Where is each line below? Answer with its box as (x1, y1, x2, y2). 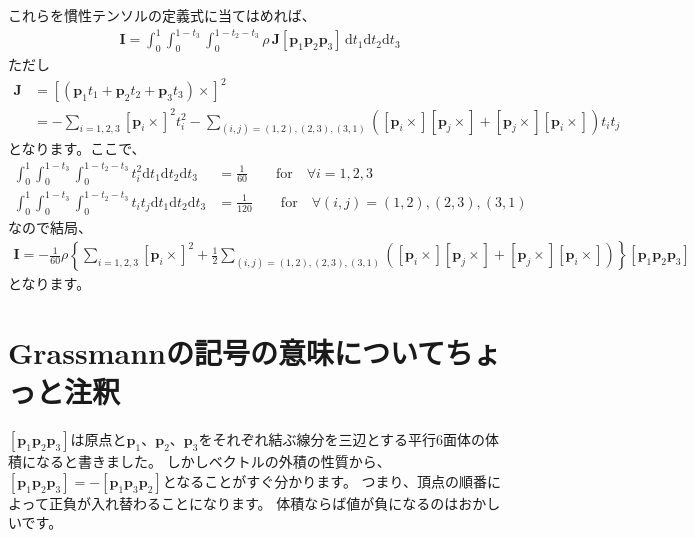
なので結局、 (8, 216, 92, 237)
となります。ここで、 (8, 138, 146, 159)
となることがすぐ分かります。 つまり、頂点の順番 (162, 470, 487, 491)
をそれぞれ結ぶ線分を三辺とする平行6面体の (198, 429, 486, 450)
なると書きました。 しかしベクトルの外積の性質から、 (35, 451, 391, 472)
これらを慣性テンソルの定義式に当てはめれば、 (8, 5, 316, 25)
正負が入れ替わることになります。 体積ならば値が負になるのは (48, 492, 459, 513)
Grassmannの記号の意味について (8, 332, 446, 373)
